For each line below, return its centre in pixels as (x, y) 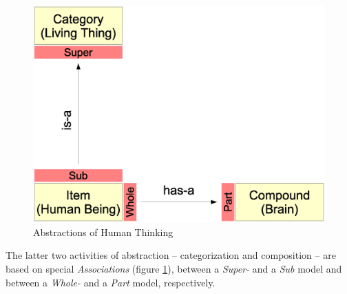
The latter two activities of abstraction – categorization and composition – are (171, 255)
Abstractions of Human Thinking (103, 232)
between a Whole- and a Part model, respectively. (111, 282)
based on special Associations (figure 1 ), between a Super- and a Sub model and (174, 269)
